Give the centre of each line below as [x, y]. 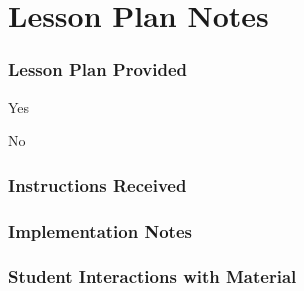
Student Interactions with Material [152, 276]
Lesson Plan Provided [98, 69]
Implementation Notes [100, 230]
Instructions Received [97, 184]
